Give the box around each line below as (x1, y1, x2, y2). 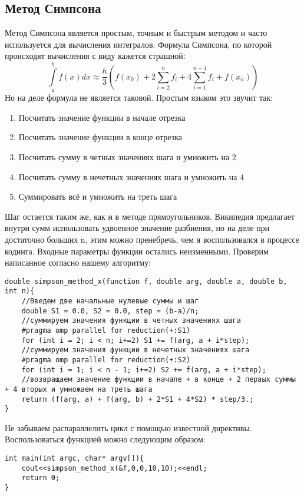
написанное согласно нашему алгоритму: (5, 256, 151, 269)
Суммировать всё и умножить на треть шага (18, 190, 177, 203)
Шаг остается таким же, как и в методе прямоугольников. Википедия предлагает (5, 210, 295, 222)
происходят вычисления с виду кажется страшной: (5, 49, 186, 62)
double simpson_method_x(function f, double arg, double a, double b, (5, 277, 288, 286)
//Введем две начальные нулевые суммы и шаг (21, 297, 199, 306)
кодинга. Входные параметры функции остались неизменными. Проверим (5, 244, 269, 257)
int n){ (5, 287, 35, 296)
